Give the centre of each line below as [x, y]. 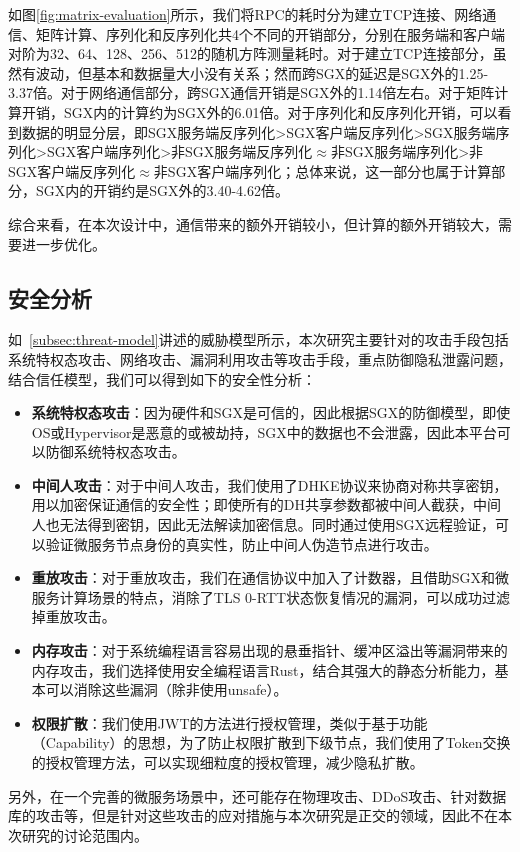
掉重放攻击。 [73, 616]
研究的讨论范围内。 [84, 834]
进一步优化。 [63, 243]
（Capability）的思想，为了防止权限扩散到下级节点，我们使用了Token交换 [271, 742]
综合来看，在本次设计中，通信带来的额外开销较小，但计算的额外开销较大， [253, 223]
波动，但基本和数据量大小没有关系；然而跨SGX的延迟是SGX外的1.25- [262, 72]
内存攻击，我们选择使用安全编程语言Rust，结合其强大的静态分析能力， [263, 669]
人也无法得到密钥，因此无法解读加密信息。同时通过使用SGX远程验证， [263, 524]
